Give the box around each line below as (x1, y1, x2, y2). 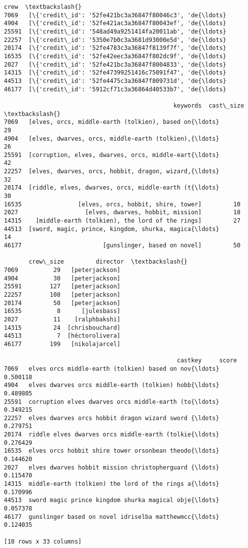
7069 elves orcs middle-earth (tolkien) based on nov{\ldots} (4, 365, 219, 372)
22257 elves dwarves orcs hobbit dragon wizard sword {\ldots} (4, 414, 219, 422)
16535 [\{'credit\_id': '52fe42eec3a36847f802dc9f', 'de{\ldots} (4, 52, 227, 60)
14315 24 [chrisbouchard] (4, 324, 121, 331)
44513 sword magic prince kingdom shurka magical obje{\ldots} (4, 497, 219, 504)
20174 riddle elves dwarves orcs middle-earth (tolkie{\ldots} (4, 431, 219, 438)
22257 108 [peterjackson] (4, 291, 121, 298)
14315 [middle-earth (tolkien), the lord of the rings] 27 (4, 217, 241, 225)
